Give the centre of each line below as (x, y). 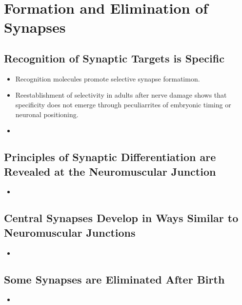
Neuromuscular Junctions (70, 232)
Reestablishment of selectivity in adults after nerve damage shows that (121, 95)
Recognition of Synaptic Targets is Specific (114, 58)
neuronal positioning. (47, 114)
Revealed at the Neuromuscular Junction (110, 171)
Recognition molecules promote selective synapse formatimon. (108, 78)
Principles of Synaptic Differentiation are (110, 157)
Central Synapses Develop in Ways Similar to (121, 218)
